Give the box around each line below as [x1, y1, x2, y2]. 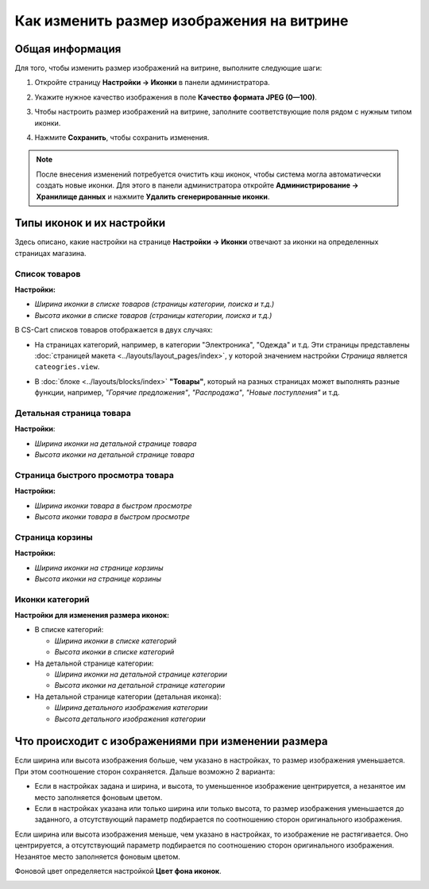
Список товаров [14, 268, 81, 279]
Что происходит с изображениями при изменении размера [14, 735, 328, 748]
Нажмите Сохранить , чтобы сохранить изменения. [34, 133, 210, 142]
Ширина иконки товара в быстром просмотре [34, 501, 192, 510]
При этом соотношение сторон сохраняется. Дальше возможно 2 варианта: [14, 767, 276, 776]
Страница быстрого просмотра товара [14, 469, 175, 480]
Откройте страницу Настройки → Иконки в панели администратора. [34, 78, 270, 87]
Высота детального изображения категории [54, 714, 206, 724]
